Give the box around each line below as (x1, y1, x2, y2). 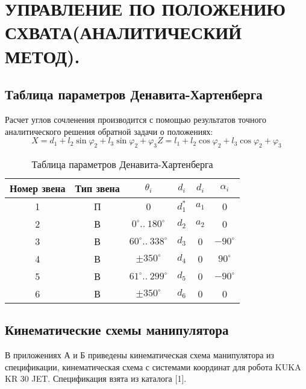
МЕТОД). (5, 43, 80, 68)
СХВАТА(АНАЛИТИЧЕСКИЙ (5, 20, 242, 45)
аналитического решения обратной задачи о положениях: (5, 125, 213, 137)
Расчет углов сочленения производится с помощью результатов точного (5, 113, 266, 125)
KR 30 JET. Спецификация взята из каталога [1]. (5, 372, 187, 385)
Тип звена (75, 181, 120, 195)
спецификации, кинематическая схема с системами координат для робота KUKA (5, 360, 301, 373)
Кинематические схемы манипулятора (5, 320, 229, 339)
